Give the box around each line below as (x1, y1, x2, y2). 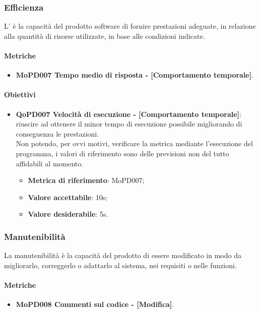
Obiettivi (4, 89, 36, 100)
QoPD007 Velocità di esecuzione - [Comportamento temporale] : (16, 108, 241, 119)
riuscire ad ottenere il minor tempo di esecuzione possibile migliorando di (16, 118, 242, 129)
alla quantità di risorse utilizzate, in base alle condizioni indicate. (4, 30, 205, 41)
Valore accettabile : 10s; (28, 192, 108, 202)
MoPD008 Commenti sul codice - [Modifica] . (16, 299, 174, 309)
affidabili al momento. (16, 158, 84, 168)
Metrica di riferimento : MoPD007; (28, 175, 145, 185)
